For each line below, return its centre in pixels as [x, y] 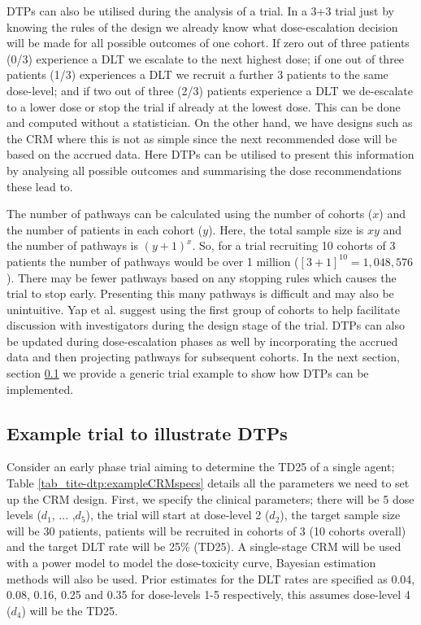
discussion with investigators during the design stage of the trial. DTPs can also [206, 325]
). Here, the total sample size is [286, 229]
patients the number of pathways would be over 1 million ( [153, 261]
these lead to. [40, 186]
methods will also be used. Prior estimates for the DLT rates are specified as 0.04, [211, 578]
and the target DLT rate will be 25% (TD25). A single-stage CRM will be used [204, 546]
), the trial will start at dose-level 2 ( [178, 515]
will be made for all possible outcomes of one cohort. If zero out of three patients [208, 43]
